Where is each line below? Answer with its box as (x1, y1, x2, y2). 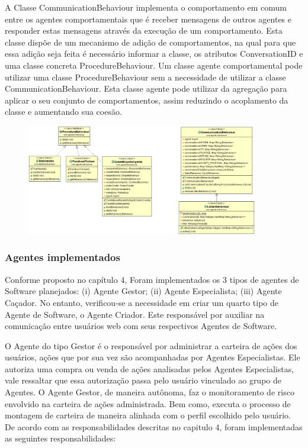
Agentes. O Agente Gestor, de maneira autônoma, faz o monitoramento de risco (5, 386, 294, 398)
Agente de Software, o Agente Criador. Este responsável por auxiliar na (5, 308, 265, 320)
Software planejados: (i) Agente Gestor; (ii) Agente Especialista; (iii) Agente (5, 285, 282, 297)
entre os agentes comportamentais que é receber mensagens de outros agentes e (5, 12, 292, 25)
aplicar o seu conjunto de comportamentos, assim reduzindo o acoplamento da (5, 94, 288, 106)
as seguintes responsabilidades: (5, 432, 116, 444)
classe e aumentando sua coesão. (5, 105, 122, 118)
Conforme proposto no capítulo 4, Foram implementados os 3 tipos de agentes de (5, 273, 299, 285)
